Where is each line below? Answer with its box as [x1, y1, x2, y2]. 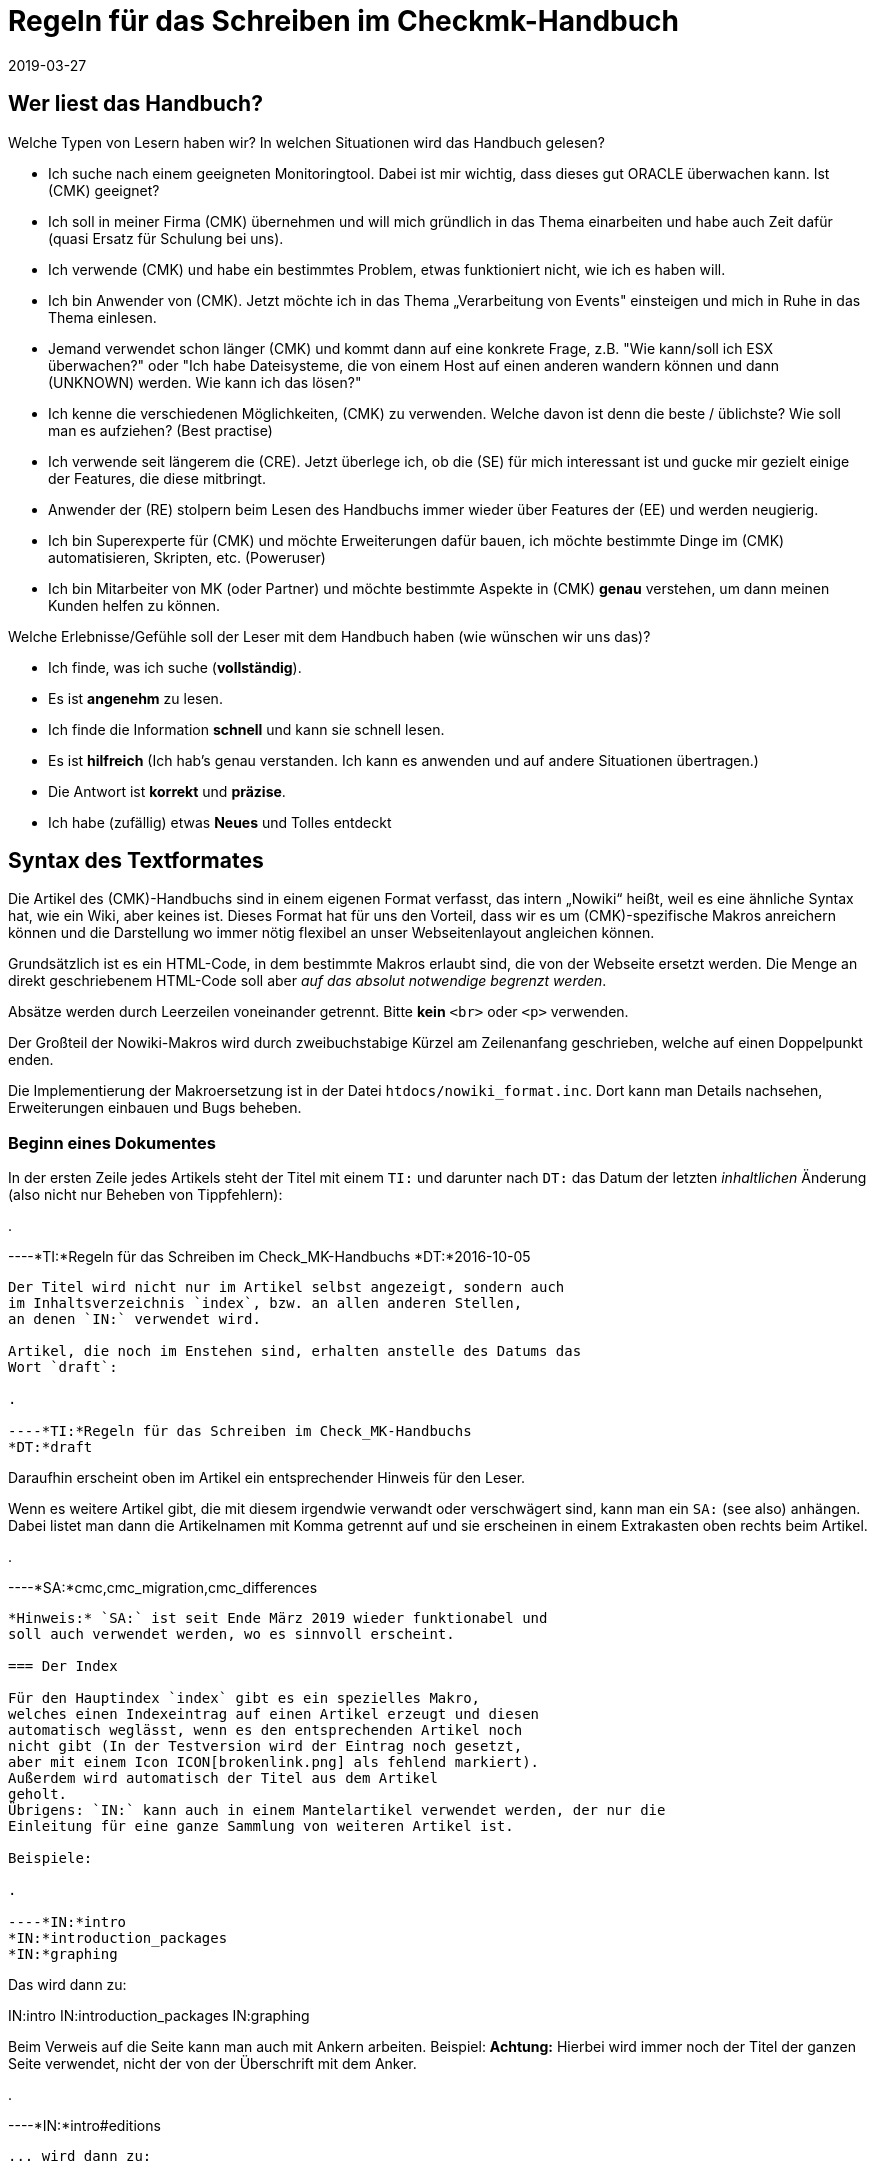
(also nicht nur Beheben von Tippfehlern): [8, 1186, 283, 1204]
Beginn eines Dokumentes [8, 1132, 216, 1153]
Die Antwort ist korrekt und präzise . [48, 782, 286, 800]
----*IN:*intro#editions [8, 2117, 161, 2135]
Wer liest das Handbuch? [8, 91, 263, 117]
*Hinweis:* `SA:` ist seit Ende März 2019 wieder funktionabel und [8, 1610, 548, 1627]
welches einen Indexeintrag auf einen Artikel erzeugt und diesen [8, 1706, 540, 1723]
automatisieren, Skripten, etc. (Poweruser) [48, 548, 326, 566]
